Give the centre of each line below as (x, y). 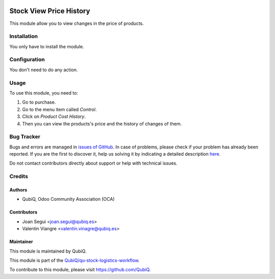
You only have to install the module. (47, 46)
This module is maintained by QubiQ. (48, 251)
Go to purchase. (39, 102)
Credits (19, 176)
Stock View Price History (50, 11)
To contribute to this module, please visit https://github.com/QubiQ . (80, 270)
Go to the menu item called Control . (59, 109)
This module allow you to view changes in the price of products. (77, 23)
